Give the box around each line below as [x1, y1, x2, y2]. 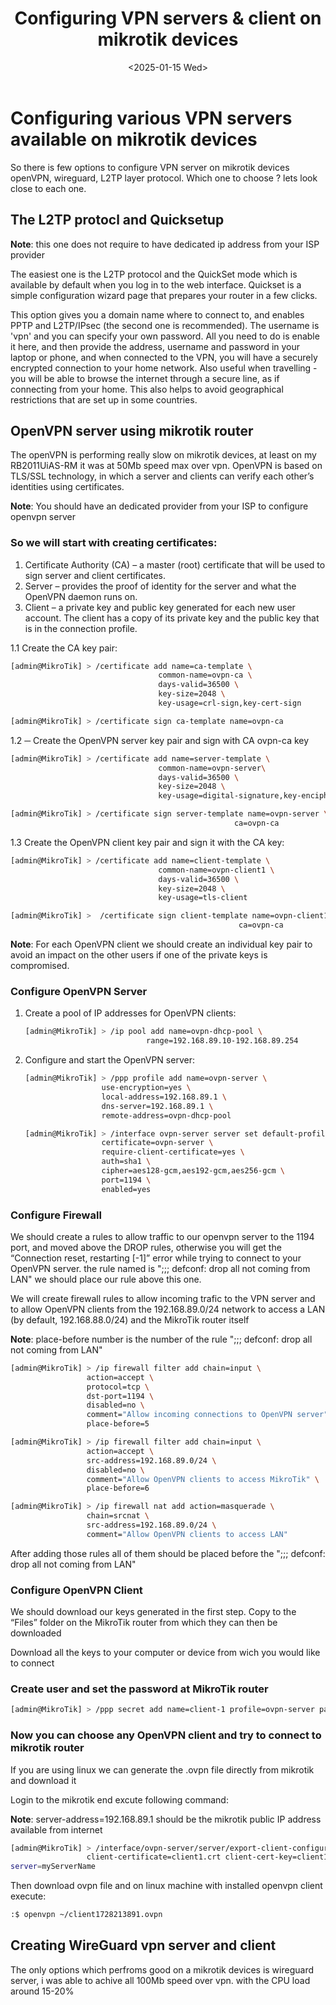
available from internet [10, 1823, 103, 1836]
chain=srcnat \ [86, 1511, 150, 1521]
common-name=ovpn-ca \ [158, 670, 253, 681]
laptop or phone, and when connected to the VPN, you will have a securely [10, 351, 318, 363]
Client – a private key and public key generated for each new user [24, 601, 296, 613]
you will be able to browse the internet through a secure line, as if [10, 372, 280, 384]
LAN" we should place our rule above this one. [10, 1273, 202, 1285]
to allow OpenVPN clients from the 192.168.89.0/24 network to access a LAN [10, 1303, 326, 1315]
